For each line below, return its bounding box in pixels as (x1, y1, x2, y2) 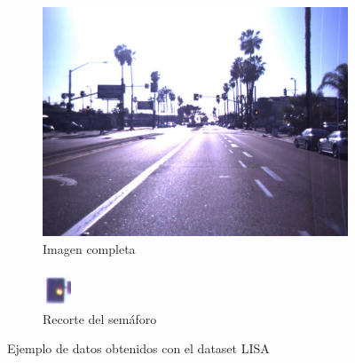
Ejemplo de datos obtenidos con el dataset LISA (7, 339, 270, 358)
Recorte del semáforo (43, 309, 157, 327)
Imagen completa (43, 239, 136, 257)
